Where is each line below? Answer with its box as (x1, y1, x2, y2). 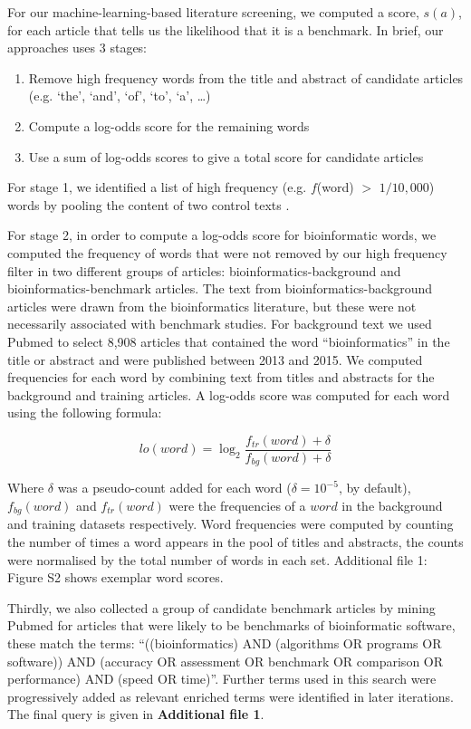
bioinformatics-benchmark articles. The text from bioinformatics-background (7, 279, 433, 298)
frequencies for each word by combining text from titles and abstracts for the (7, 368, 435, 387)
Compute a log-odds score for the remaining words (28, 116, 310, 135)
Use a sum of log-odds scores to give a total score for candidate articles (28, 147, 424, 166)
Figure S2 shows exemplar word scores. (7, 568, 224, 587)
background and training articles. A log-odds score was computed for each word (7, 385, 450, 404)
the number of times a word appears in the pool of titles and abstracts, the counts (7, 532, 464, 552)
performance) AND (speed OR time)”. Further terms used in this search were (7, 669, 437, 688)
